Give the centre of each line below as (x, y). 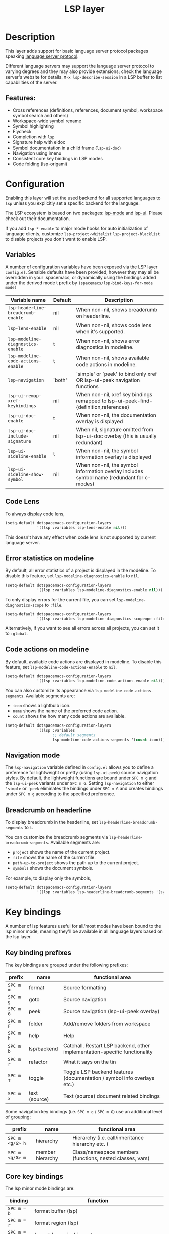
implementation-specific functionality (108, 1052)
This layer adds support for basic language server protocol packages (77, 51)
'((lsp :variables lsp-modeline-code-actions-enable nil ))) (101, 681)
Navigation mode (33, 755)
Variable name (28, 300)
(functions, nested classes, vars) (111, 1158)
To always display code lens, (35, 514)
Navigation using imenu (37, 153)
